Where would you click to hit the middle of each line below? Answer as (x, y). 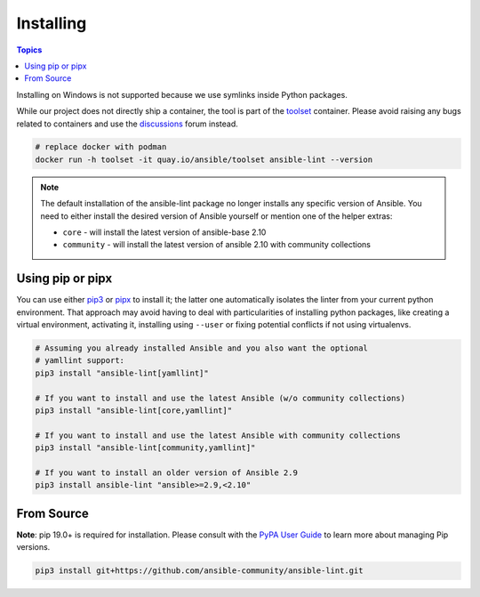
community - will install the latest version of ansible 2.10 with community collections (216, 245)
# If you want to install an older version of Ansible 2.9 (166, 473)
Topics (29, 50)
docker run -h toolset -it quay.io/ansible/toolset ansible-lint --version (204, 159)
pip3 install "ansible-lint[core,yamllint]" (134, 411)
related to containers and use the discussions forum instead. (128, 124)
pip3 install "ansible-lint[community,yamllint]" (145, 448)
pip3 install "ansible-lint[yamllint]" (122, 373)
